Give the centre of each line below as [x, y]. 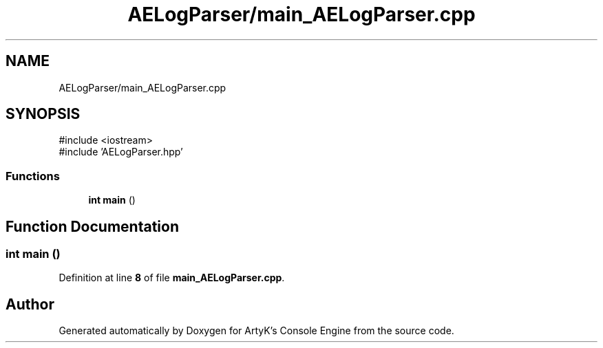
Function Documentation [92, 226]
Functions [33, 176]
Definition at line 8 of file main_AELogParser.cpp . [172, 278]
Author [30, 304]
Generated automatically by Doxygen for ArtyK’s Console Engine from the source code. [256, 331]
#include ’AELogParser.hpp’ [121, 152]
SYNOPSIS [43, 114]
